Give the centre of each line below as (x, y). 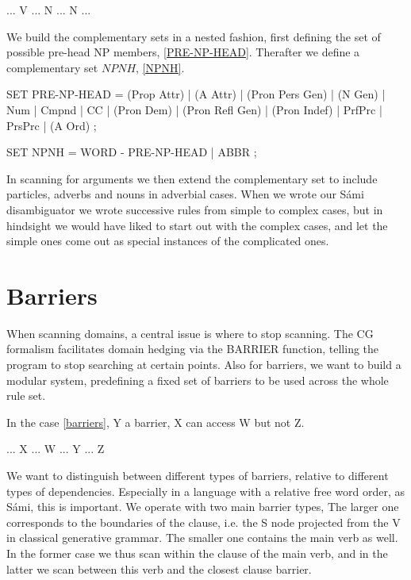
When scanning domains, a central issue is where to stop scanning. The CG (190, 333)
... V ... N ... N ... (49, 10)
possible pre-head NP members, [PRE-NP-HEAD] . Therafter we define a (183, 52)
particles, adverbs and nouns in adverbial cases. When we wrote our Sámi (185, 194)
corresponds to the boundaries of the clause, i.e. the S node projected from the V (204, 522)
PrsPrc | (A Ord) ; (52, 125)
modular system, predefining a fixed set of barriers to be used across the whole (198, 380)
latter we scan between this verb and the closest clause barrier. (159, 568)
